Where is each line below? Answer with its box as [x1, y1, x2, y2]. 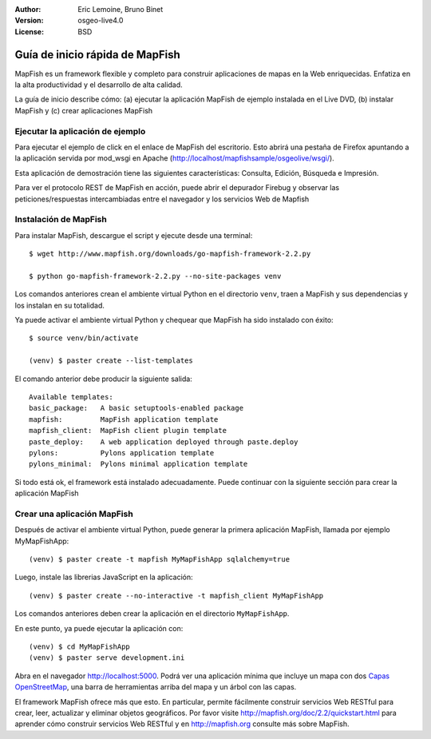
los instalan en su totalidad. [14, 300, 105, 310]
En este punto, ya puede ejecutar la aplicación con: [14, 623, 184, 633]
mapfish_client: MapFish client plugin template [29, 426, 227, 435]
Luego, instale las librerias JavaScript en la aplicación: [14, 572, 193, 582]
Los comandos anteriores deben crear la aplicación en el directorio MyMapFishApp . [14, 609, 290, 618]
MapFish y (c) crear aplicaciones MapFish [14, 105, 153, 115]
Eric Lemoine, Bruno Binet [77, 5, 164, 14]
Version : [14, 16, 44, 26]
